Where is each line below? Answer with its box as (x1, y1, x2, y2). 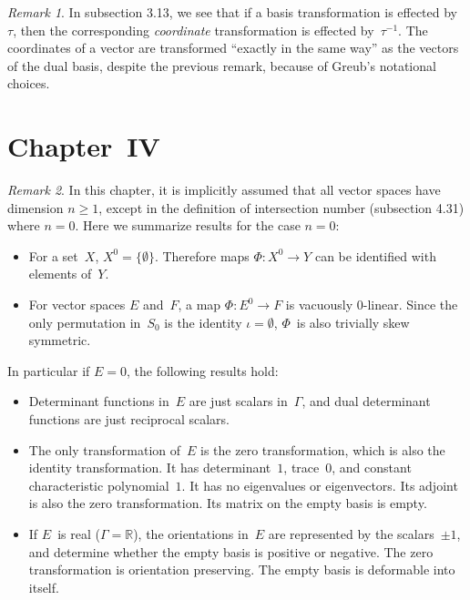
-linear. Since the (363, 295, 458, 314)
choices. (7, 74, 50, 93)
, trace (283, 458, 320, 477)
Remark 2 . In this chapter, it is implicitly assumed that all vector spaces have (7, 180, 441, 199)
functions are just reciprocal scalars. (28, 410, 230, 429)
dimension (7, 198, 64, 217)
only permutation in (28, 312, 141, 331)
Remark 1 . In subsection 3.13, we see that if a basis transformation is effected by (7, 3, 458, 21)
